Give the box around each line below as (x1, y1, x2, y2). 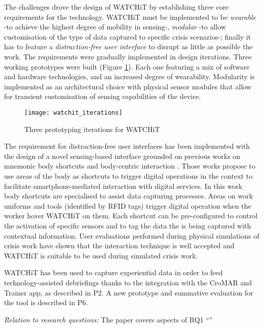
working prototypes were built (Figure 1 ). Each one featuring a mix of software (4, 61, 250, 72)
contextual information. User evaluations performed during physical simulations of (4, 230, 259, 241)
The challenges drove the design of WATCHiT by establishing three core (4, 2, 229, 12)
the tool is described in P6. (4, 297, 88, 308)
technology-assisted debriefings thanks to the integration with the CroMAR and (4, 277, 252, 287)
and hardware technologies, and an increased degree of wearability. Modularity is (4, 71, 255, 82)
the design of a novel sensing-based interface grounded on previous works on (4, 150, 241, 161)
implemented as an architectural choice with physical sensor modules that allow (4, 81, 251, 91)
